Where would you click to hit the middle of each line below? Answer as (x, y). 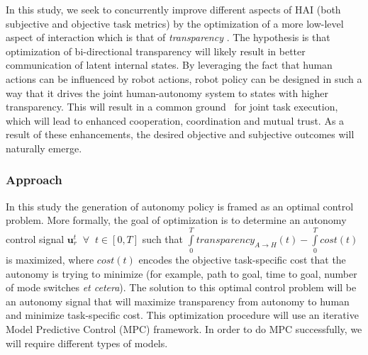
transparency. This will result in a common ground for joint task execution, (172, 107)
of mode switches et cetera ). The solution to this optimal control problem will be (181, 287)
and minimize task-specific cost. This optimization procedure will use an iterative (182, 315)
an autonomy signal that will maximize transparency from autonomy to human (178, 301)
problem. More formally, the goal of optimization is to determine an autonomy (176, 220)
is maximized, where (50, 260)
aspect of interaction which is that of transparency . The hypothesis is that (168, 37)
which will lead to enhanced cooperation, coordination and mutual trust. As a (175, 120)
